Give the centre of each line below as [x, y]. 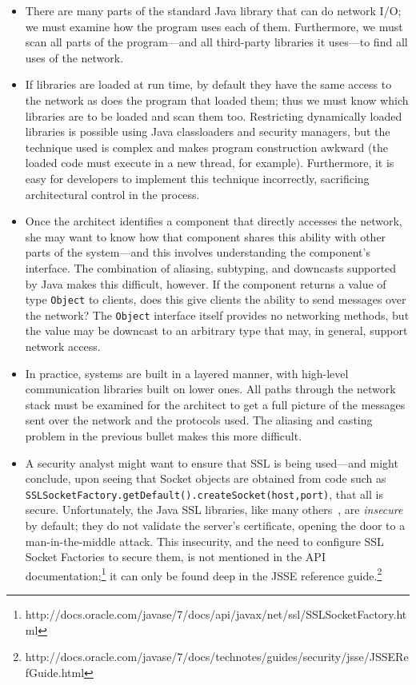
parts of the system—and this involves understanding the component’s [198, 252]
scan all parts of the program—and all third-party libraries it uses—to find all [216, 42]
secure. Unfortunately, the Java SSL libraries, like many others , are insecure [214, 510]
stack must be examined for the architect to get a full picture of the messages [215, 404]
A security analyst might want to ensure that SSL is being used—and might [212, 462]
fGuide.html [55, 672]
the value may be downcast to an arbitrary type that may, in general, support [216, 331]
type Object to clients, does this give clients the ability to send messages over [216, 299]
